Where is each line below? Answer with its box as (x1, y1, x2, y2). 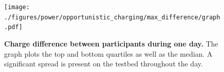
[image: (4, 4, 30, 11)
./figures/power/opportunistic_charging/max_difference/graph (4, 13, 220, 21)
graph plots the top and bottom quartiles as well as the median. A (4, 48, 213, 59)
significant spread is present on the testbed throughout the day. (4, 58, 203, 69)
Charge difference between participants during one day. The (4, 38, 218, 49)
